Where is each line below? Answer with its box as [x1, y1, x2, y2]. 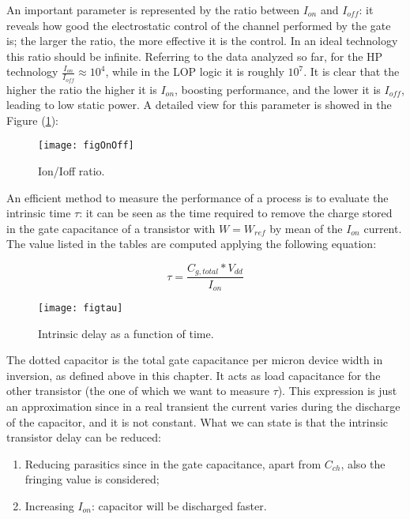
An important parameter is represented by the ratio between [6, 2, 299, 17]
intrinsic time [6, 205, 71, 221]
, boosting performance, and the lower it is [175, 81, 381, 97]
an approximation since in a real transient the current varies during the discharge [6, 397, 401, 414]
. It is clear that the [303, 63, 400, 80]
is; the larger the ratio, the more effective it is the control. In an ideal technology [6, 32, 398, 49]
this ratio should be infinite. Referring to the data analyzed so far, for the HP [6, 47, 383, 64]
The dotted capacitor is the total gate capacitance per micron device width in [6, 352, 383, 368]
